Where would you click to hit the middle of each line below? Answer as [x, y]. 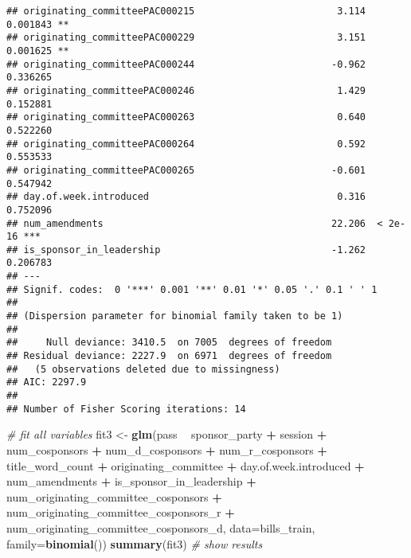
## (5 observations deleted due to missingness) [143, 369]
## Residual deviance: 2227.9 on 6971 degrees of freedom [169, 356]
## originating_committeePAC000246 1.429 [186, 90]
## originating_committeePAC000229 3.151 [186, 38]
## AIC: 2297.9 [47, 382]
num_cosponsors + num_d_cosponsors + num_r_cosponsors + [167, 449]
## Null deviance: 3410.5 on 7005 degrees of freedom [169, 343]
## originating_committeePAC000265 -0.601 [186, 170]
